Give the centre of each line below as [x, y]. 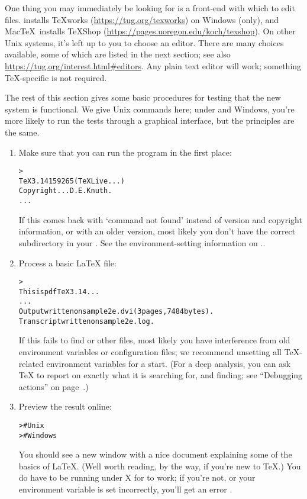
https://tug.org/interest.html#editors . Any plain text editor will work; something [153, 65]
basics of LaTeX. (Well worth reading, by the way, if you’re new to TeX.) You [160, 466]
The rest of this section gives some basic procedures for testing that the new [143, 97]
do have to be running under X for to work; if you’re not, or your [137, 477]
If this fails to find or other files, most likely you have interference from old [154, 340]
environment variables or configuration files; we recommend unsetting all [150, 352]
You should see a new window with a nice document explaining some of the [155, 454]
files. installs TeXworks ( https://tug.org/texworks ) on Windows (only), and [142, 19]
